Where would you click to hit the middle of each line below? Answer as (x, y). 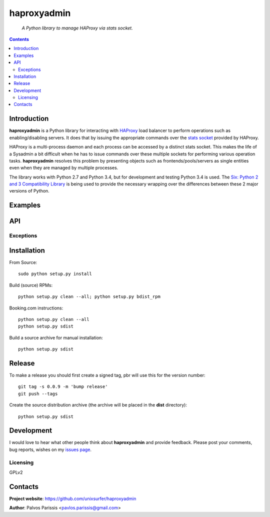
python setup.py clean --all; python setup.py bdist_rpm (89, 297)
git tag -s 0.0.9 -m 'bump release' (63, 387)
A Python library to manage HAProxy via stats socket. (77, 28)
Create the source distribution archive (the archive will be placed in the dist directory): (98, 405)
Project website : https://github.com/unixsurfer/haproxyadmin (73, 498)
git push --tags (38, 393)
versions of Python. (29, 191)
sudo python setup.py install (55, 274)
